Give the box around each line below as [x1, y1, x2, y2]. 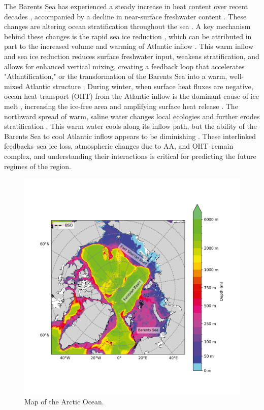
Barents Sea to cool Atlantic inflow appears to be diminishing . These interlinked [4, 130, 256, 141]
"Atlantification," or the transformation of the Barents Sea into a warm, [4, 71, 227, 81]
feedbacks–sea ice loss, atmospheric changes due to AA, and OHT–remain [4, 141, 234, 151]
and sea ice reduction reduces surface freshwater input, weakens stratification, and [4, 50, 259, 61]
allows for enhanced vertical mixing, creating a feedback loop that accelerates [4, 61, 245, 71]
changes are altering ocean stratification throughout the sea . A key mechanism [4, 21, 251, 32]
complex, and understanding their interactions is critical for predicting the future [4, 150, 256, 161]
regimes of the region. [4, 160, 71, 171]
